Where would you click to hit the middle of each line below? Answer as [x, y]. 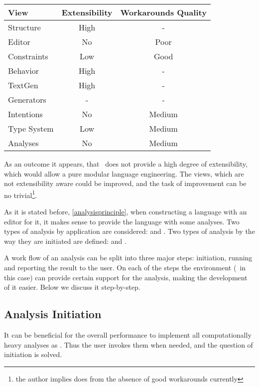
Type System [31, 128]
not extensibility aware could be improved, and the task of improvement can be [125, 183]
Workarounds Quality [163, 12]
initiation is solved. [33, 354]
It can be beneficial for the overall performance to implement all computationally [128, 334]
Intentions [25, 114]
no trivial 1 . [21, 194]
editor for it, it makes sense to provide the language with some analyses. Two [122, 221]
